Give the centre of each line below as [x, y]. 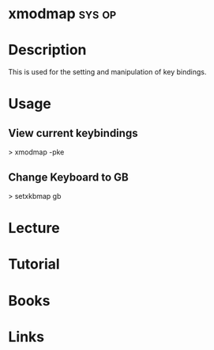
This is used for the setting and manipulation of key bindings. [107, 72]
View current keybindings [73, 133]
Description [47, 50]
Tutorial [34, 264]
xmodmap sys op [62, 14]
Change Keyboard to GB [68, 177]
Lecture [34, 228]
